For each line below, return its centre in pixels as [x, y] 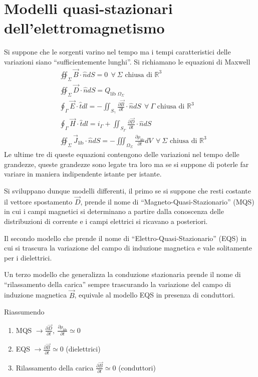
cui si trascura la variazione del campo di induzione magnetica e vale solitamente [128, 248]
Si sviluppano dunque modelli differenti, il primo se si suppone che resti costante [127, 190]
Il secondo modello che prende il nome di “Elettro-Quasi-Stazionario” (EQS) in [125, 238]
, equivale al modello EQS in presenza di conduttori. [155, 295]
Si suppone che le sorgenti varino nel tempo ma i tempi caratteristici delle [117, 52]
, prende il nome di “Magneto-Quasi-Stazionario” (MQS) [167, 201]
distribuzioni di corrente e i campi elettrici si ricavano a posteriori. [106, 221]
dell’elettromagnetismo [84, 28]
